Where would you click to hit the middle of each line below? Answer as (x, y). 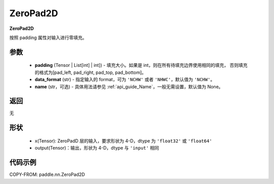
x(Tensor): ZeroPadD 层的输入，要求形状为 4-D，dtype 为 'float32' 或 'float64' (124, 141)
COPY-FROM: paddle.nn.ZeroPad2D (47, 174)
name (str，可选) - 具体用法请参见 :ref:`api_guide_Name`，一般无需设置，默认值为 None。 (129, 87)
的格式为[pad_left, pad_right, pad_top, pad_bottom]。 (91, 72)
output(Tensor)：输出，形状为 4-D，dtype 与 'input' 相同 (97, 148)
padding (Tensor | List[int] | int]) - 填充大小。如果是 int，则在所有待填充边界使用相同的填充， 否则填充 (141, 65)
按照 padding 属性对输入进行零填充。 (48, 38)
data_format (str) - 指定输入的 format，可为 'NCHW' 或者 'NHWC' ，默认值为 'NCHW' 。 (125, 80)
